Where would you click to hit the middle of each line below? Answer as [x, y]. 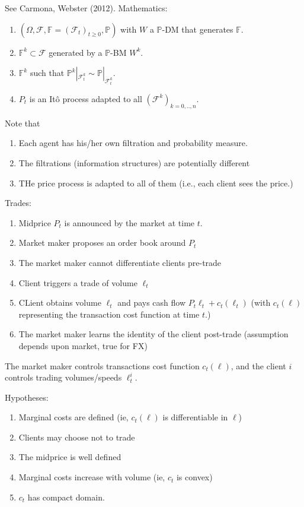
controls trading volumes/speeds [63, 377]
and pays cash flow [152, 302]
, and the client [258, 365]
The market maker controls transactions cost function [102, 365]
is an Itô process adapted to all [86, 98]
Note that [23, 123]
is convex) [194, 477]
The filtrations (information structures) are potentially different [134, 162]
